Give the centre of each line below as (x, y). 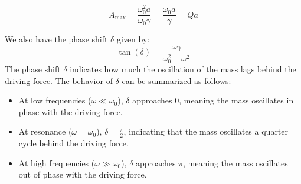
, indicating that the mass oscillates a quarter (206, 131)
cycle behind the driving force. (73, 143)
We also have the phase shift (56, 39)
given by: (133, 39)
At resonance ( (45, 131)
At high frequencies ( (57, 163)
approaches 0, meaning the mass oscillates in (213, 100)
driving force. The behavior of (59, 80)
